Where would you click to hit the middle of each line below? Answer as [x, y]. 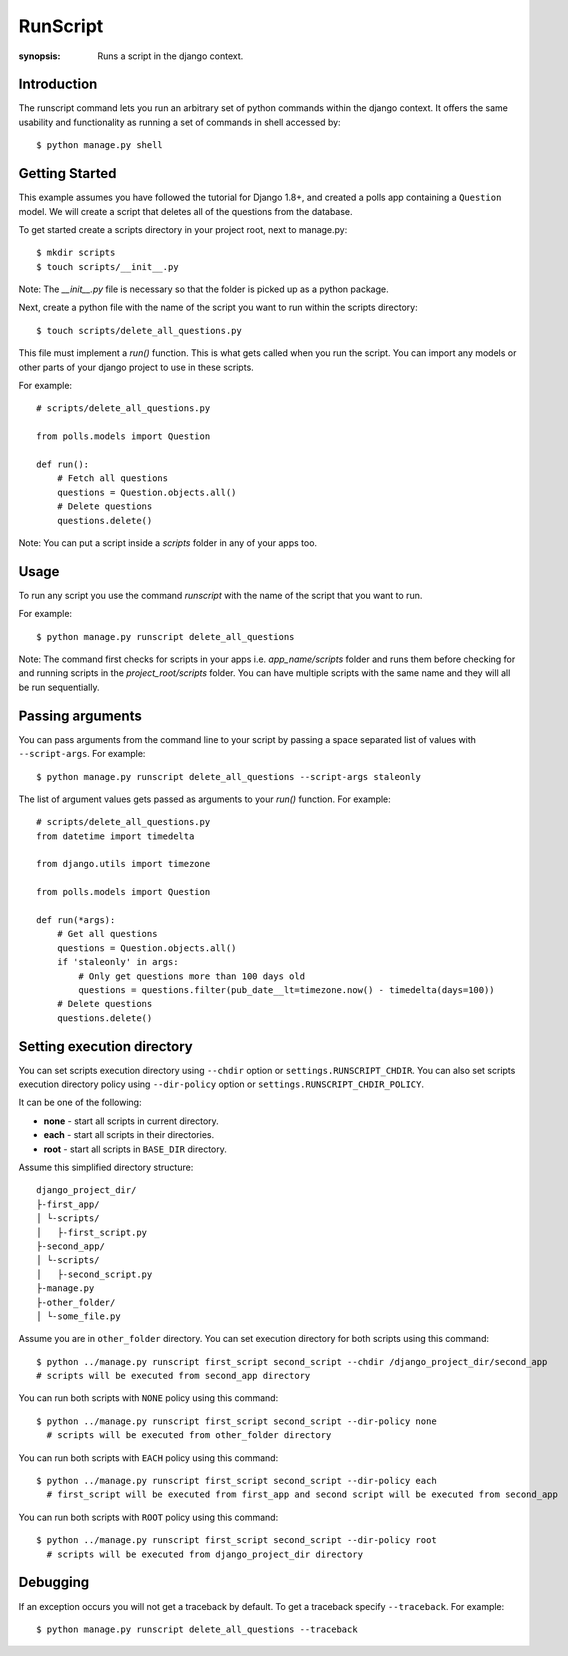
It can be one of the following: [80, 1102]
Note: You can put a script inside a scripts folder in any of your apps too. [168, 542]
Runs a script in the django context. [170, 56]
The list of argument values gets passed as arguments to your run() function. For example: [205, 799]
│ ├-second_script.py [94, 1274]
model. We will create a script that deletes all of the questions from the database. [186, 211]
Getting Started [67, 173]
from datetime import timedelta [115, 836]
